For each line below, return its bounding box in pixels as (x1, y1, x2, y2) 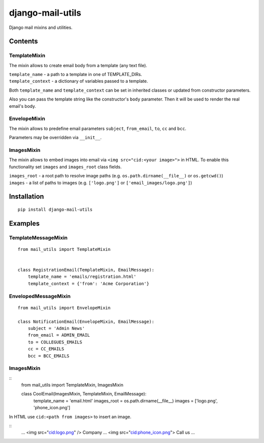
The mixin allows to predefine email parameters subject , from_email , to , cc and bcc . (9, 125, 187, 131)
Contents (9, 37, 38, 46)
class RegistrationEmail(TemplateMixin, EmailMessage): (18, 267, 154, 273)
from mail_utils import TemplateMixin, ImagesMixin (21, 382, 124, 388)
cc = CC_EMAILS (27, 346, 65, 352)
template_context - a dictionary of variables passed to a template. (9, 78, 148, 84)
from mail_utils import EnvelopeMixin (18, 305, 111, 311)
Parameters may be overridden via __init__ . (9, 135, 102, 141)
